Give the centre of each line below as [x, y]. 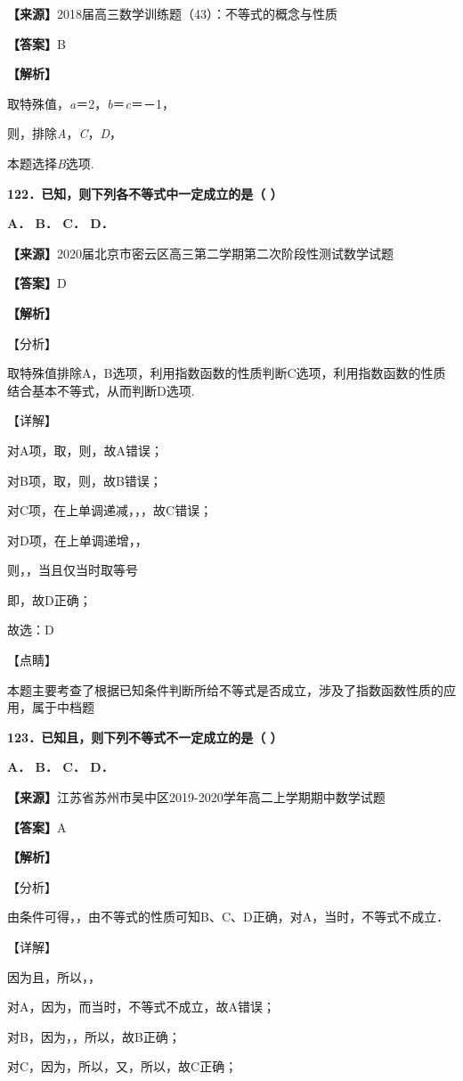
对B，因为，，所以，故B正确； [94, 1036]
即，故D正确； [49, 599]
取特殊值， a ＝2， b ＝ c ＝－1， [91, 103]
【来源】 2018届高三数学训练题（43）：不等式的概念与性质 [172, 13]
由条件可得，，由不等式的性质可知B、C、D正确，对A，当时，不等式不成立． [228, 917]
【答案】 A [37, 827]
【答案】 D [37, 283]
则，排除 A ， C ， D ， [65, 133]
